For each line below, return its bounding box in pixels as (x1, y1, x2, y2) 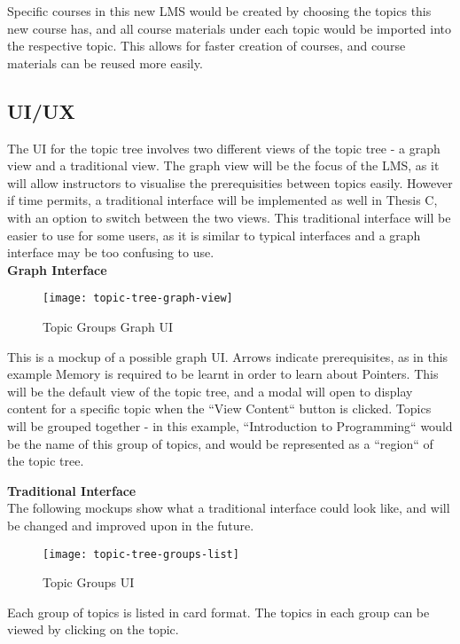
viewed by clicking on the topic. (7, 620, 179, 639)
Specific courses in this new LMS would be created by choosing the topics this (7, 2, 432, 20)
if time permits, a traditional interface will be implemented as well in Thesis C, (7, 191, 438, 209)
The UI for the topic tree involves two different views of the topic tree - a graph (7, 138, 441, 157)
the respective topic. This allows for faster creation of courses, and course (7, 36, 406, 55)
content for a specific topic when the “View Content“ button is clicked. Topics (7, 399, 432, 418)
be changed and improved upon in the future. (7, 515, 254, 534)
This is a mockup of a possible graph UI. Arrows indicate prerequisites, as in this (7, 347, 448, 365)
